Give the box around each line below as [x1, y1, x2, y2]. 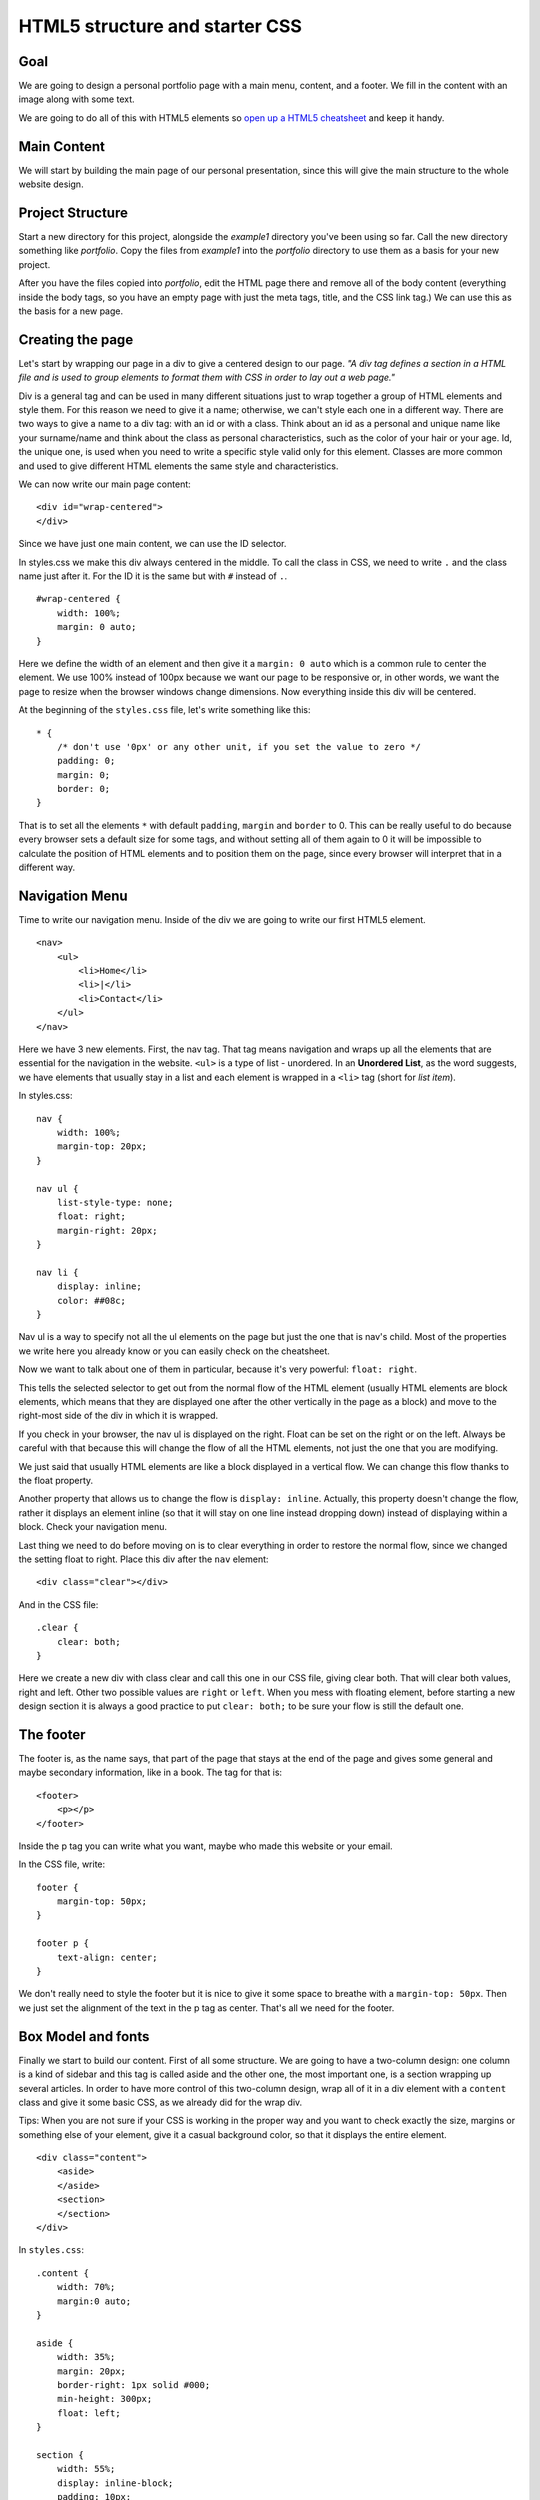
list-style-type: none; [56, 1196, 174, 1208]
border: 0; [56, 783, 111, 795]
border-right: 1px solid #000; [56, 2379, 211, 2390]
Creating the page [18, 331, 134, 348]
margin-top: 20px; [56, 1141, 148, 1152]
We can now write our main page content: [18, 478, 192, 490]
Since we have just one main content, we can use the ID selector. [18, 538, 287, 550]
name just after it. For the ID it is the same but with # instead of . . [18, 570, 288, 582]
